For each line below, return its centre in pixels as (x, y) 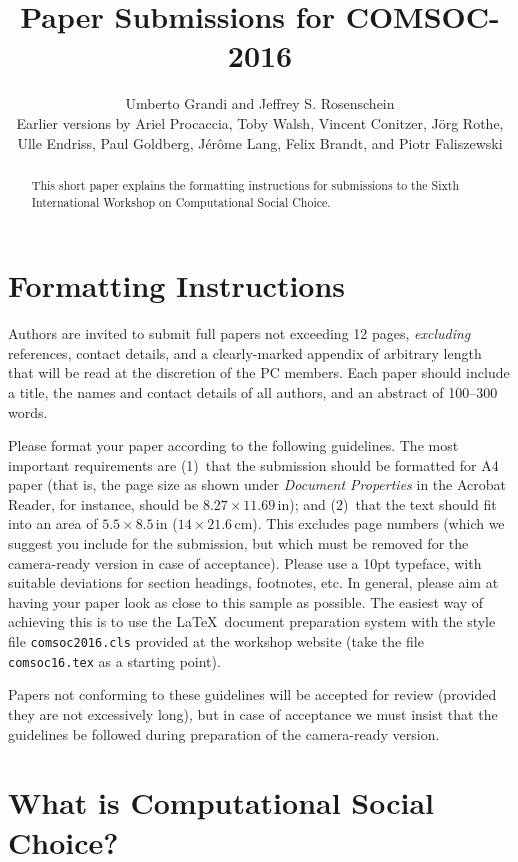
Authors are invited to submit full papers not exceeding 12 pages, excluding (239, 333)
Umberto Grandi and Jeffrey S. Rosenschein (260, 103)
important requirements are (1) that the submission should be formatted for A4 (253, 464)
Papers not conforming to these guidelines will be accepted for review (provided (252, 694)
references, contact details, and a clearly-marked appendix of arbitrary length (245, 352)
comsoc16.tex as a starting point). (114, 660)
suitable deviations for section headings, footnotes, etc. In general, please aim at (253, 582)
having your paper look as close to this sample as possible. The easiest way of (246, 601)
